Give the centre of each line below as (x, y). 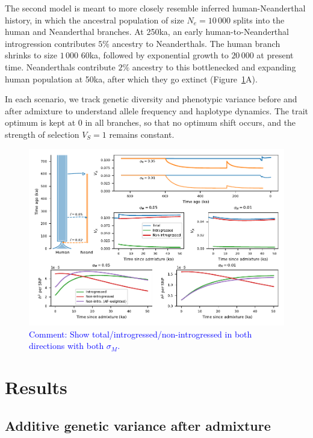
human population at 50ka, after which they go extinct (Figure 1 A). (131, 79)
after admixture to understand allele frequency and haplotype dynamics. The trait (157, 110)
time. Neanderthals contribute (60, 66)
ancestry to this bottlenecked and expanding (214, 66)
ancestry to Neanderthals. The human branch (196, 43)
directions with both (67, 346)
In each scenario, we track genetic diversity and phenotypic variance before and (151, 99)
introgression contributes (50, 43)
